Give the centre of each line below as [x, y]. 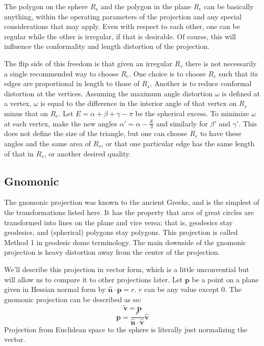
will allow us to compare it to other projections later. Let [94, 279]
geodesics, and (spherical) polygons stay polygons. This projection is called [121, 232]
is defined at [241, 93]
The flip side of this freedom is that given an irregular [88, 63]
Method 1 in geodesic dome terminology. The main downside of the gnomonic [125, 242]
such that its [238, 73]
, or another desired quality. [87, 153]
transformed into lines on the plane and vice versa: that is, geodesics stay [118, 222]
